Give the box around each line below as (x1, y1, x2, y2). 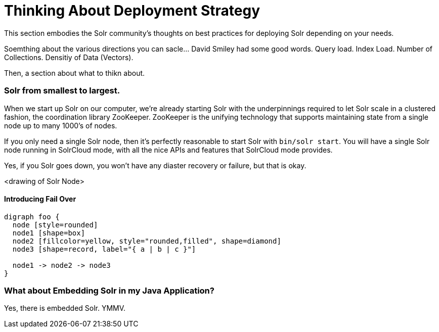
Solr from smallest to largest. (4, 85, 120, 96)
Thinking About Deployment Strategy (4, 2, 260, 19)
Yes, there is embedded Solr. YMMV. (4, 304, 126, 313)
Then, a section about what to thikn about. (4, 68, 145, 77)
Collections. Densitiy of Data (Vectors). (4, 53, 134, 62)
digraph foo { (4, 212, 60, 221)
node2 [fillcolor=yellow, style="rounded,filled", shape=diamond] (12, 236, 281, 245)
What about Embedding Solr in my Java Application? (4, 286, 214, 296)
